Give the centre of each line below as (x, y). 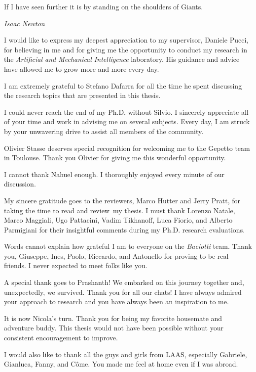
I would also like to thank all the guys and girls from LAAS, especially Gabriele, (126, 354)
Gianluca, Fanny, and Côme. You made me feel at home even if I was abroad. (121, 364)
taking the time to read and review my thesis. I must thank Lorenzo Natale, (120, 210)
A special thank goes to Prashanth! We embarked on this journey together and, (124, 282)
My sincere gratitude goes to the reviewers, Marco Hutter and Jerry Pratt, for (122, 200)
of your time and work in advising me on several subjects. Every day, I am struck (127, 121)
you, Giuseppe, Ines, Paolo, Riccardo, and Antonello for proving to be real (116, 256)
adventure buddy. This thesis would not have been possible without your (114, 328)
